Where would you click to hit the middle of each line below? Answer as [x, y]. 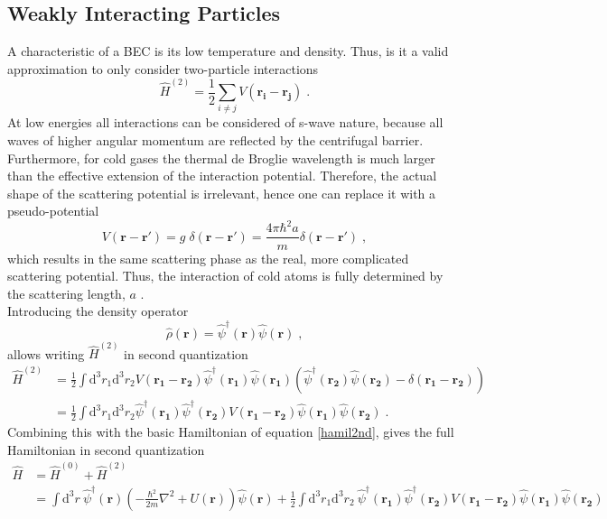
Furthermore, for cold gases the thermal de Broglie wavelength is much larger [221, 158]
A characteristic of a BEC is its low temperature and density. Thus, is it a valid [228, 51]
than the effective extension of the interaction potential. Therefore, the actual [222, 176]
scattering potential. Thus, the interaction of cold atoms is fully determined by [225, 276]
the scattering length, [66, 293]
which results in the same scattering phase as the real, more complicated [208, 258]
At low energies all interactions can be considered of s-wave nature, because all [225, 122]
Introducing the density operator [98, 311]
